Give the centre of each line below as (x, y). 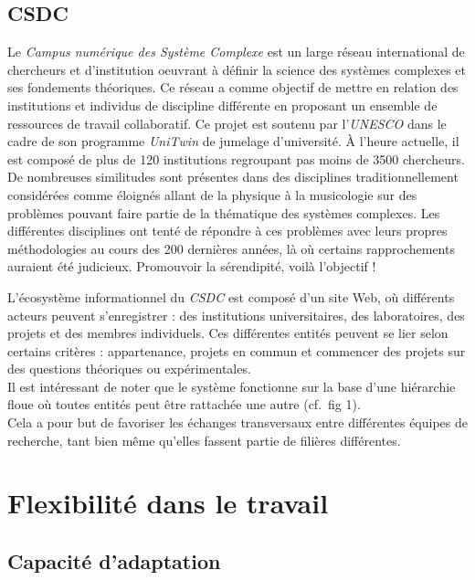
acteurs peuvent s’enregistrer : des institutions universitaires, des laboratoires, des (236, 315)
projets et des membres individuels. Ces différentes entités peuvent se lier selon (228, 333)
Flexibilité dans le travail (168, 503)
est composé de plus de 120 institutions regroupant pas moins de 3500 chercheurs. (236, 158)
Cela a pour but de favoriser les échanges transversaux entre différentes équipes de (237, 422)
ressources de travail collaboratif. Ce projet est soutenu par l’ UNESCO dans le (227, 123)
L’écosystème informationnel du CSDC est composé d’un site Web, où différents (231, 296)
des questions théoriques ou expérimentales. (129, 369)
